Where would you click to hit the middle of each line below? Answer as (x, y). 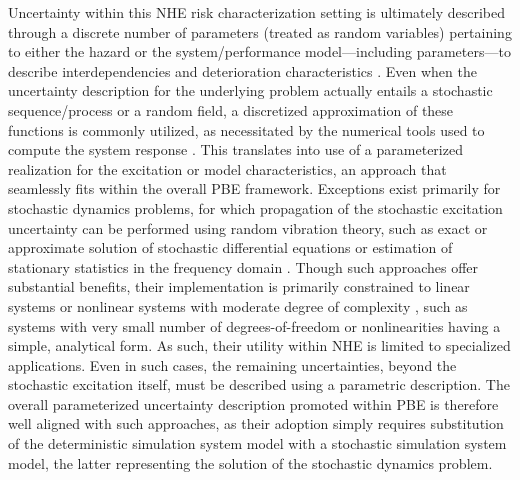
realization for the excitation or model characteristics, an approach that (227, 168)
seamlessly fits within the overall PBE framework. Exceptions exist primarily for (254, 188)
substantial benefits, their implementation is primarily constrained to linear (239, 286)
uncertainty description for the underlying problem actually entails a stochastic (250, 90)
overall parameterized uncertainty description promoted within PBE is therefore (253, 403)
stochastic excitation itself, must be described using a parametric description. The (259, 384)
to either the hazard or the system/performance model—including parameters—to (259, 51)
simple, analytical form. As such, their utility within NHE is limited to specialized (259, 345)
